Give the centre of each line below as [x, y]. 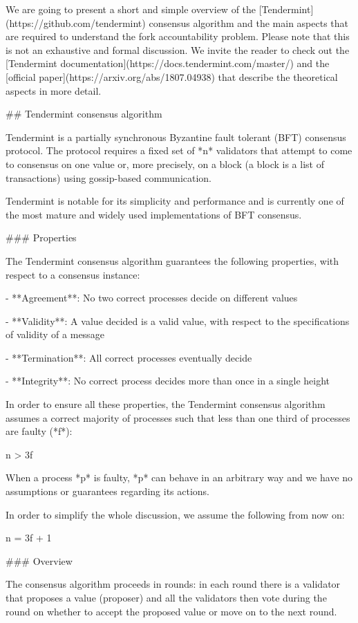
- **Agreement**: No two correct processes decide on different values [152, 298]
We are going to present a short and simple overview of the [131, 9]
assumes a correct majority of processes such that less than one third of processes [178, 417]
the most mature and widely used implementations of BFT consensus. [154, 214]
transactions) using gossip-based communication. [109, 177]
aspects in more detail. [54, 90]
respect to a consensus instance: [73, 274]
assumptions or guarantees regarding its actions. [108, 491]
